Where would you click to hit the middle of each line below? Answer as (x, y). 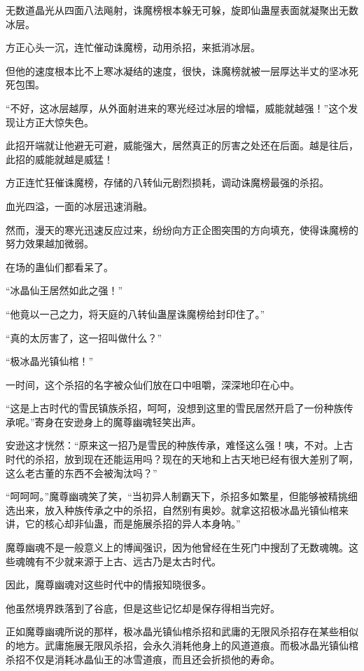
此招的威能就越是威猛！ (59, 159)
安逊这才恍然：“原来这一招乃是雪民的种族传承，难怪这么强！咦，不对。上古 (180, 445)
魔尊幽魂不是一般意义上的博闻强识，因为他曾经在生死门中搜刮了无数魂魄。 (177, 547)
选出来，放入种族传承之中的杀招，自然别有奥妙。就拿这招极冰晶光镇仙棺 (172, 510)
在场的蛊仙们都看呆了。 (59, 267)
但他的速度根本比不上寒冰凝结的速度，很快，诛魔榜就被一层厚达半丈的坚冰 (177, 70)
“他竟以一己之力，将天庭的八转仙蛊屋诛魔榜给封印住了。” (135, 313)
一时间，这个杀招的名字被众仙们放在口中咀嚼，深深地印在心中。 (153, 384)
